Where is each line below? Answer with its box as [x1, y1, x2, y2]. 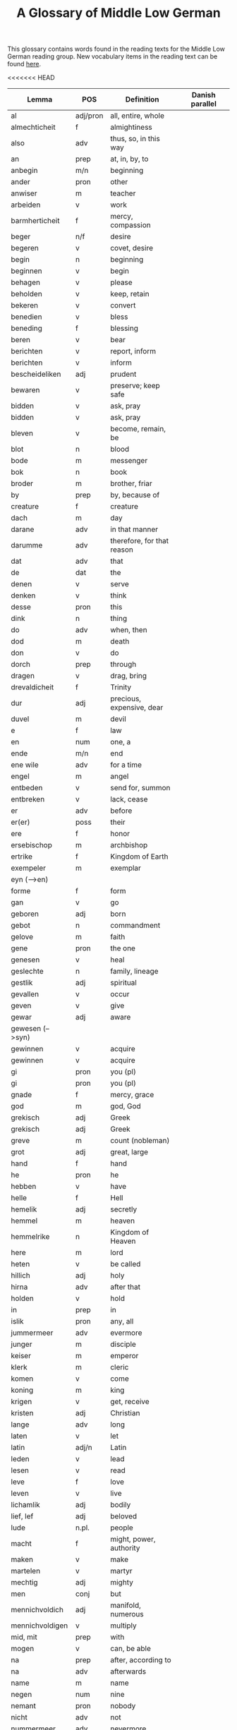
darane [11, 524, 35, 534]
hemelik [11, 1204, 37, 1214]
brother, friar [110, 478, 153, 488]
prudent [110, 369, 137, 379]
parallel [190, 99, 217, 109]
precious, [110, 694, 142, 703]
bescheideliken [11, 369, 61, 379]
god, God [110, 1101, 141, 1111]
